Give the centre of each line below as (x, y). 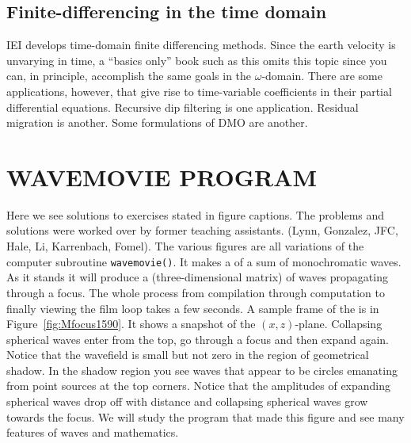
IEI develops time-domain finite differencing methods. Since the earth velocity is (201, 45)
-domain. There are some (322, 76)
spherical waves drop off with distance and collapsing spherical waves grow (187, 401)
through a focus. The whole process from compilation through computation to (196, 292)
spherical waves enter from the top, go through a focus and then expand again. (198, 339)
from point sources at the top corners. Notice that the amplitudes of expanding (199, 386)
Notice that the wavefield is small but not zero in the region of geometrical (188, 355)
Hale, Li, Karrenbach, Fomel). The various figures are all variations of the (185, 246)
